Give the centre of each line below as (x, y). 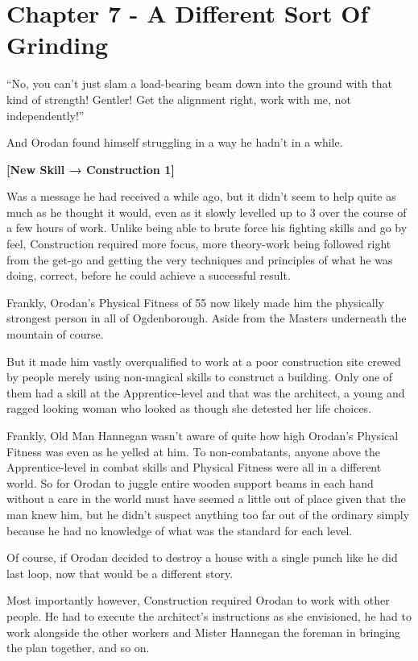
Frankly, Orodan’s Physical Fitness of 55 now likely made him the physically (195, 302)
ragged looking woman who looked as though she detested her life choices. (189, 408)
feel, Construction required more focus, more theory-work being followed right (199, 244)
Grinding (58, 45)
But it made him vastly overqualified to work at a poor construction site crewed (204, 361)
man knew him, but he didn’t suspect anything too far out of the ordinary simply (208, 514)
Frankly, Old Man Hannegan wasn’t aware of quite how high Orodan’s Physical (203, 435)
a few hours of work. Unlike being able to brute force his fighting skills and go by (207, 228)
